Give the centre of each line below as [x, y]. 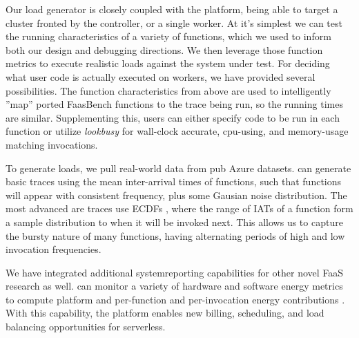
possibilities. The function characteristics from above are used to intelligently [168, 90]
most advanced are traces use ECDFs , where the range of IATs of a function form [179, 208]
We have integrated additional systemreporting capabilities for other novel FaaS [175, 272]
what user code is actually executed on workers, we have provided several [161, 76]
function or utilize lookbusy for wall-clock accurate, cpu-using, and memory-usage [177, 131]
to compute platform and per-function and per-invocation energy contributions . [175, 299]
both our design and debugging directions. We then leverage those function [164, 49]
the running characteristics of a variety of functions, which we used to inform [168, 36]
